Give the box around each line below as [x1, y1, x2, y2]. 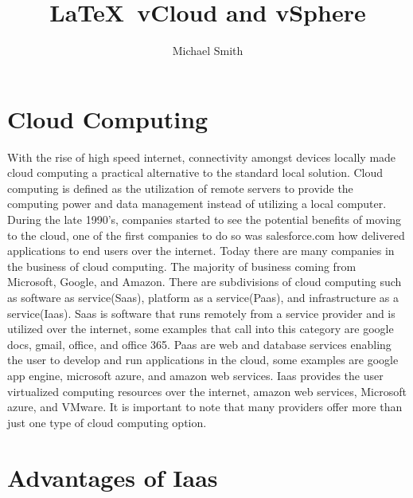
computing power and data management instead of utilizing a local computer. [7, 195, 387, 212]
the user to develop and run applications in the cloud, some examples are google [7, 351, 399, 368]
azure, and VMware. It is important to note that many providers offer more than [7, 398, 403, 415]
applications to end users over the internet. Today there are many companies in [7, 242, 395, 259]
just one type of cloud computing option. [7, 414, 207, 430]
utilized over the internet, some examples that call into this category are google [7, 320, 394, 337]
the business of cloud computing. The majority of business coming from [7, 257, 357, 274]
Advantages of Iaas [7, 461, 218, 493]
